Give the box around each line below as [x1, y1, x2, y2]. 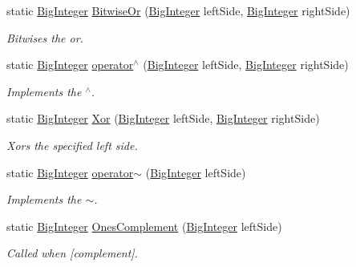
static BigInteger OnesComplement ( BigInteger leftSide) [6, 217, 282, 234]
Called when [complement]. [6, 245, 138, 261]
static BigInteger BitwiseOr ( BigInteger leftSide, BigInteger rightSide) [6, 2, 350, 18]
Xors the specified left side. [6, 136, 138, 153]
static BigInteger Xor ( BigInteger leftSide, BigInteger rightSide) [6, 110, 320, 127]
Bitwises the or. [6, 29, 83, 46]
